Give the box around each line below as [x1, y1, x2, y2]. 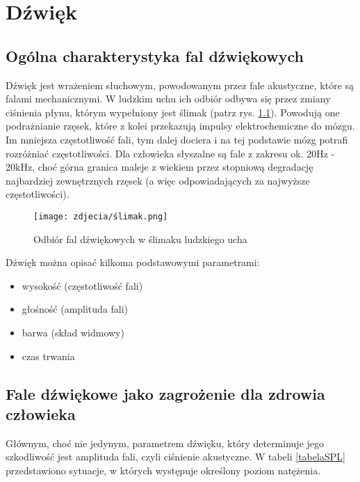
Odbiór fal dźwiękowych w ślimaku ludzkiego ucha [33, 231, 247, 246]
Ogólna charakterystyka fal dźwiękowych [6, 45, 304, 66]
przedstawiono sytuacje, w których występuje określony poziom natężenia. [6, 462, 321, 477]
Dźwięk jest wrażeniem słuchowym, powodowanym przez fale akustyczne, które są [6, 77, 354, 92]
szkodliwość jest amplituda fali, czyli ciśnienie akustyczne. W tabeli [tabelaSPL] [6, 449, 345, 464]
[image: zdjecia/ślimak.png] [33, 211, 168, 221]
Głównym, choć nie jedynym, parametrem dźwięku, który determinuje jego [6, 435, 325, 450]
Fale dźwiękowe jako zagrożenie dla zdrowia [6, 382, 325, 404]
